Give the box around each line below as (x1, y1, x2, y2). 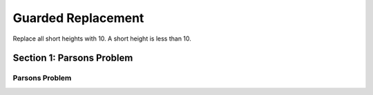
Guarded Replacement (12, 10, 144, 25)
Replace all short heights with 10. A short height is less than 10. (12, 34, 191, 43)
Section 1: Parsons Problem (12, 52, 133, 64)
